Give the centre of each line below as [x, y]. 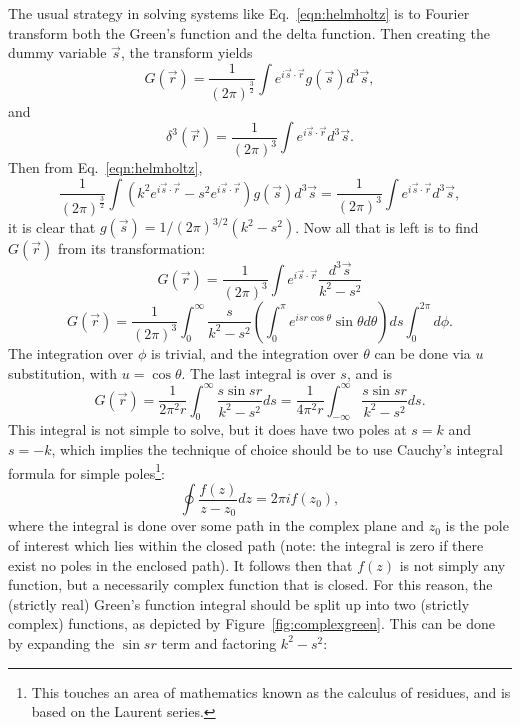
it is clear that [52, 226]
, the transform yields [186, 52]
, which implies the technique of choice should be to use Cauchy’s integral [277, 448]
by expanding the [61, 642]
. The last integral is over [258, 372]
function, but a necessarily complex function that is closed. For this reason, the [250, 584]
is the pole [477, 525]
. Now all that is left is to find [387, 226]
